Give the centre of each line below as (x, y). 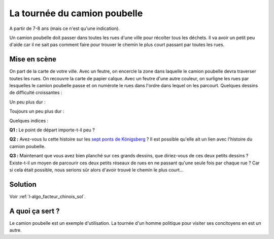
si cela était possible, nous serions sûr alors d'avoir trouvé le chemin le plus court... (96, 169)
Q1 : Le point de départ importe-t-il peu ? (52, 130)
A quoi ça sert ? (35, 211)
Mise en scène (33, 59)
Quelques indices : (29, 121)
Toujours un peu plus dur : (37, 111)
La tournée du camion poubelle (76, 13)
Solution (23, 184)
